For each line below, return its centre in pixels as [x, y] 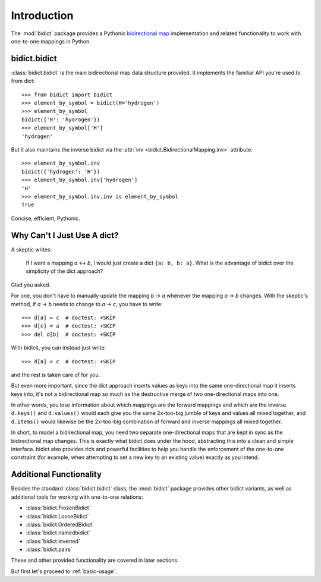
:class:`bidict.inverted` [53, 541]
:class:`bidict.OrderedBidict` [60, 524]
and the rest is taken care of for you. [56, 375]
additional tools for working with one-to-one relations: [77, 497]
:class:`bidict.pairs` [49, 549]
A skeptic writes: [32, 249]
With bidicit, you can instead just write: [59, 348]
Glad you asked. [31, 285]
